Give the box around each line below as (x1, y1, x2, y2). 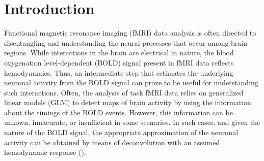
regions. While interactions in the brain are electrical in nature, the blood (4, 47, 234, 58)
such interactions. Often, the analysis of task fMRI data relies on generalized (4, 87, 244, 98)
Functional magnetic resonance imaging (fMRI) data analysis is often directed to (4, 27, 256, 38)
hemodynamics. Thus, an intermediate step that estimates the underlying (4, 67, 233, 78)
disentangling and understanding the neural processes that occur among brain (4, 37, 248, 48)
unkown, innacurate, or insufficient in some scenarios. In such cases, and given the (4, 117, 260, 127)
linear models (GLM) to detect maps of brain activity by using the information (4, 97, 251, 108)
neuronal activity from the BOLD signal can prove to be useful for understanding (4, 77, 258, 88)
